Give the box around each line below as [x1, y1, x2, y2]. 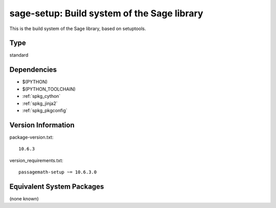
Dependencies [9, 65, 57, 74]
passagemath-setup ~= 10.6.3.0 [18, 169, 97, 175]
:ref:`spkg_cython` [22, 93, 61, 99]
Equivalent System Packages [9, 182, 104, 191]
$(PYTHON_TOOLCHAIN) [22, 86, 76, 92]
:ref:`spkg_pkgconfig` [22, 107, 67, 113]
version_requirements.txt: [9, 157, 63, 163]
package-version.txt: [9, 134, 54, 140]
